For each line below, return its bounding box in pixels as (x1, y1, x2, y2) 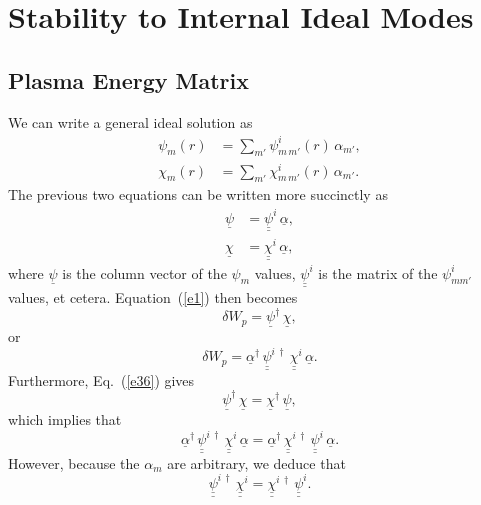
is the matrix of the (318, 262, 438, 283)
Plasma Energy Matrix (8, 64, 250, 95)
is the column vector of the (62, 262, 227, 283)
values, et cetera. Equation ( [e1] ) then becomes (8, 286, 298, 307)
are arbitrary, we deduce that (167, 452, 346, 473)
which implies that (8, 409, 122, 430)
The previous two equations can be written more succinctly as (8, 184, 388, 205)
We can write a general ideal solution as (8, 111, 253, 132)
